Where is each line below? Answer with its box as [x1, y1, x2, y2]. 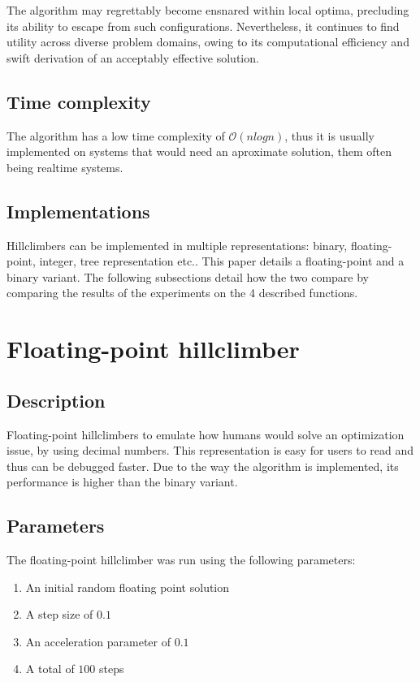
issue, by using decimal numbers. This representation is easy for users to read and [6, 442, 414, 459]
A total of [25, 660, 75, 677]
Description [6, 387, 106, 412]
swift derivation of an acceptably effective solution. [6, 49, 259, 66]
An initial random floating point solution [25, 578, 230, 595]
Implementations [6, 198, 150, 223]
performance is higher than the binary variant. [6, 473, 238, 490]
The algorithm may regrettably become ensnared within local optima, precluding [6, 2, 409, 18]
